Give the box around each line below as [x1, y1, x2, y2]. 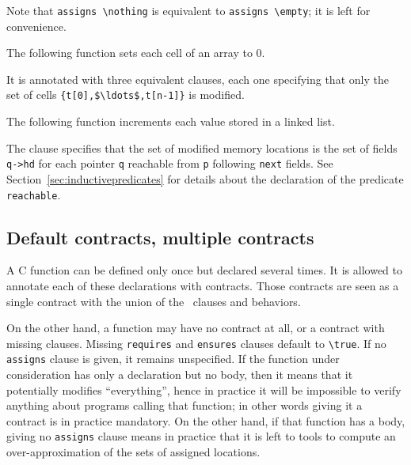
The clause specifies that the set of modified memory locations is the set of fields [6, 139, 398, 156]
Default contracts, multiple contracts [6, 225, 314, 249]
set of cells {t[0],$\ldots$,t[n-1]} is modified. [6, 86, 245, 103]
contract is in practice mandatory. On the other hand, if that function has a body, [6, 412, 405, 429]
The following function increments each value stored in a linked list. [6, 113, 335, 130]
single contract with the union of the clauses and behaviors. [6, 293, 301, 309]
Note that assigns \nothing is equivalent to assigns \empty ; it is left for [6, 2, 371, 18]
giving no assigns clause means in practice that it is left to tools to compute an [6, 428, 396, 444]
